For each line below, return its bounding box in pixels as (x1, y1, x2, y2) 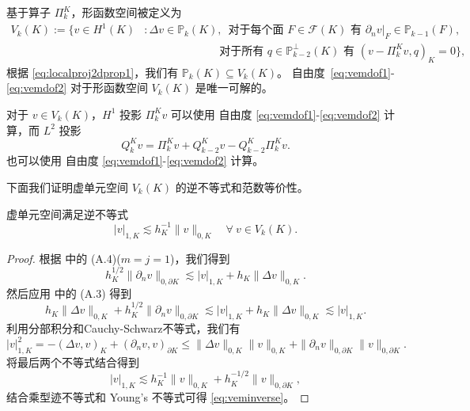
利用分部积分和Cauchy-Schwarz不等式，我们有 (6, 319, 241, 336)
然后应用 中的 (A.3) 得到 (6, 284, 132, 301)
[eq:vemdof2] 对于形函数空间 (6, 79, 148, 96)
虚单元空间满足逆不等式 (6, 205, 128, 222)
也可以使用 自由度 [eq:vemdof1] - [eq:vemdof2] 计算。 (6, 152, 264, 169)
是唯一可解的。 (195, 79, 273, 96)
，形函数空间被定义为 (70, 4, 182, 20)
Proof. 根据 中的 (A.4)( (6, 249, 121, 266)
